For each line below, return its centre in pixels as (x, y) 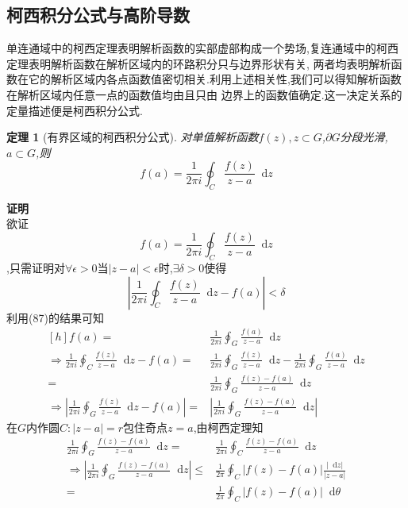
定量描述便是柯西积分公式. (75, 110)
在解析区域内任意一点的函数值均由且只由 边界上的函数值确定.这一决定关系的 (204, 94)
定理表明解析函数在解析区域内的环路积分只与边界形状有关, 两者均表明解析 (199, 63)
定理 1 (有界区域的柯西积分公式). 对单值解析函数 (133, 137)
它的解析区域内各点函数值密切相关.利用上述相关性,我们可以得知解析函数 (215, 79)
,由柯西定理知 (228, 427)
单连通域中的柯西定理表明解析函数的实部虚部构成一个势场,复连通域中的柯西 (202, 48)
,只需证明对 (36, 268)
